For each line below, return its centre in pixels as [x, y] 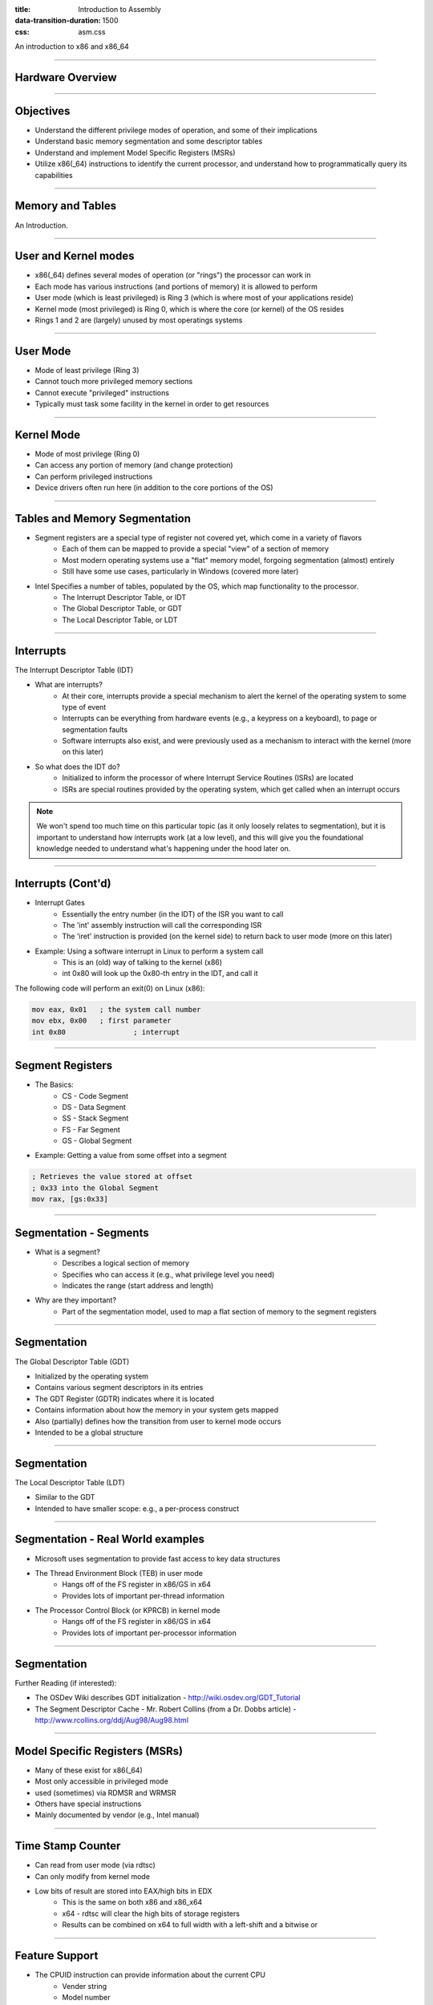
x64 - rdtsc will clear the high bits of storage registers [151, 1914]
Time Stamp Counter [68, 1846]
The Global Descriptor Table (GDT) [72, 1361]
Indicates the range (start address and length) [138, 1285]
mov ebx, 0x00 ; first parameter [101, 1021]
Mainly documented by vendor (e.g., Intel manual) [117, 1815]
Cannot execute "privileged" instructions [102, 392]
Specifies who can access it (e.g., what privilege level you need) [168, 1274]
